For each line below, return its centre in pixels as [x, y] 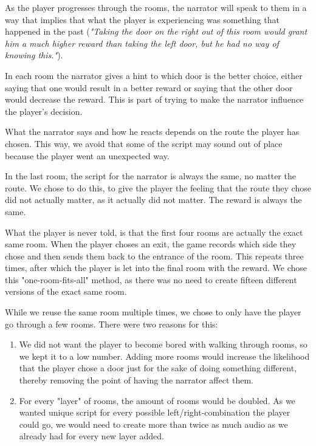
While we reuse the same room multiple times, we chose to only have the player [153, 312]
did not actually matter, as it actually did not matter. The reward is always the [153, 200]
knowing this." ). [34, 55]
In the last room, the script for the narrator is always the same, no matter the [150, 176]
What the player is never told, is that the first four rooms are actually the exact [154, 232]
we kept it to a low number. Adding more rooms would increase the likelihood [164, 356]
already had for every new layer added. [91, 436]
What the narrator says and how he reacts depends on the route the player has [152, 132]
